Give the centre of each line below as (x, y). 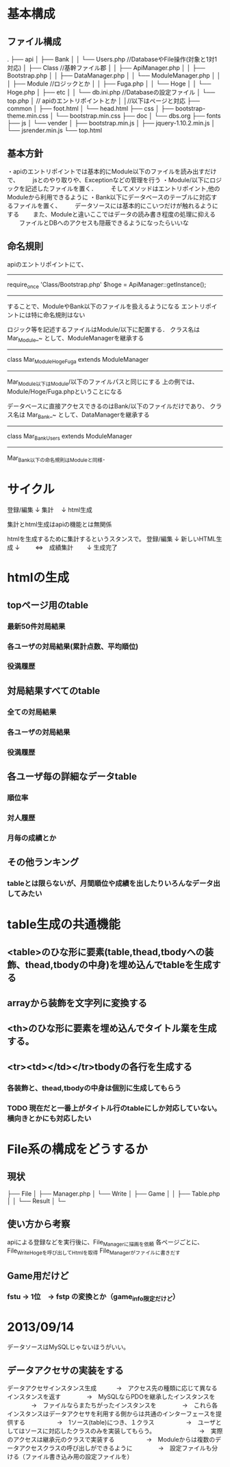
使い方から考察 (39, 1224)
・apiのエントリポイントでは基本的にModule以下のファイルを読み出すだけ (112, 171)
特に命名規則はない (58, 315)
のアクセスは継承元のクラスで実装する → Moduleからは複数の (111, 1440)
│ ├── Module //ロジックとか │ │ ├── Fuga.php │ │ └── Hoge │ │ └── (109, 84)
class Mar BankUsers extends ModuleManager (69, 437)
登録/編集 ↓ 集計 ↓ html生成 (50, 510)
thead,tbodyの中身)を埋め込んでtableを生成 (118, 964)
